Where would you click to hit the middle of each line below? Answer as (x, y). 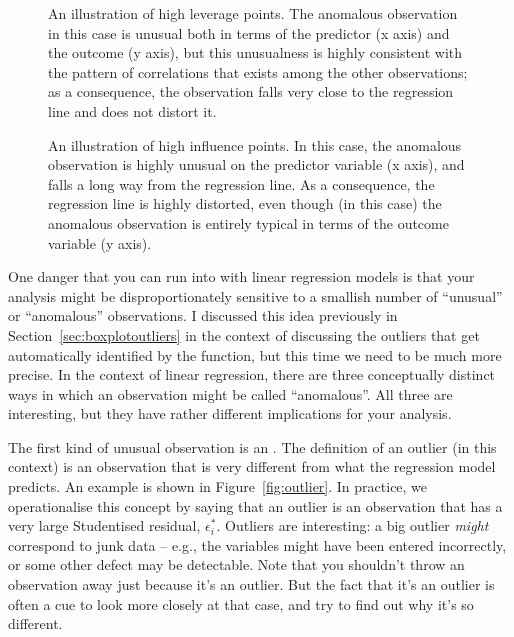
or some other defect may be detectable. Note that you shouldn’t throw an (236, 564)
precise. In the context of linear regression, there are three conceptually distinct (252, 374)
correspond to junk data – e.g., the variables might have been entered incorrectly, (257, 544)
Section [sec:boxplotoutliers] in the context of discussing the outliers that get (244, 334)
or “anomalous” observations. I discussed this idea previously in (203, 315)
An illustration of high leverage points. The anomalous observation (253, 13)
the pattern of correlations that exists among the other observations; (258, 71)
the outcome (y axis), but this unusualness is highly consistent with (255, 52)
